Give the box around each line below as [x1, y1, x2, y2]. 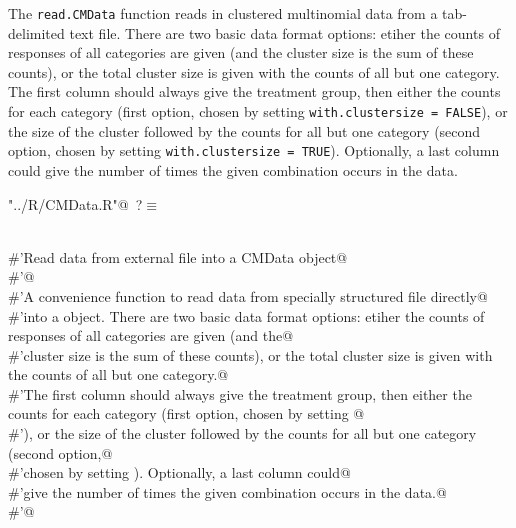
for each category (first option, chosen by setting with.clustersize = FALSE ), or [8, 101, 508, 122]
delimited [8, 22, 65, 43]
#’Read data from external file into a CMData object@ [8, 246, 348, 267]
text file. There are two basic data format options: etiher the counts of [69, 22, 500, 43]
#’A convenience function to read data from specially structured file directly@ [8, 285, 488, 306]
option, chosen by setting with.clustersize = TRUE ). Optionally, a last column [8, 140, 500, 161]
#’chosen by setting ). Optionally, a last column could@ [8, 462, 351, 483]
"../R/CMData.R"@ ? [8, 193, 143, 214]
